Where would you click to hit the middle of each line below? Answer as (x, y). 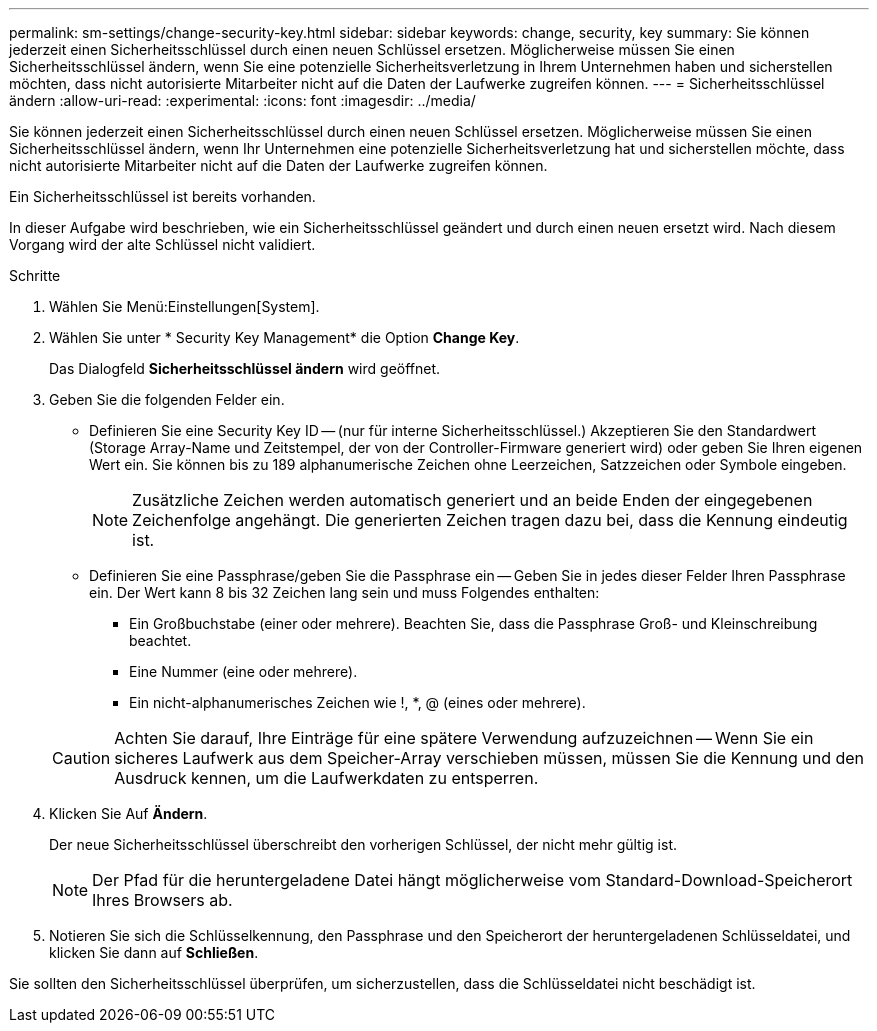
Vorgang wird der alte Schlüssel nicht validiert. (162, 244)
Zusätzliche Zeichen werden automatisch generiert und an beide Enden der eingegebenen (472, 500)
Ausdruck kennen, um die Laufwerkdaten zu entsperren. (326, 778)
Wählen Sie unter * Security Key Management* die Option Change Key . (284, 337)
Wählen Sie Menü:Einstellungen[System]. (184, 306)
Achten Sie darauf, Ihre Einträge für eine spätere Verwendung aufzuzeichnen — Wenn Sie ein (464, 738)
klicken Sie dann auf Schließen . (154, 952)
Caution (81, 758)
